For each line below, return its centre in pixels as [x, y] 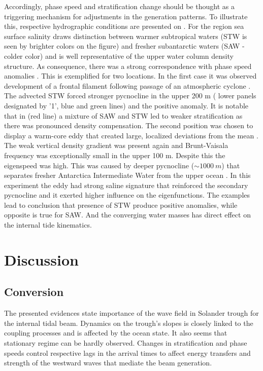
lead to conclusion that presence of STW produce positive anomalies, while [121, 205]
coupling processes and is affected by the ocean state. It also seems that [116, 333]
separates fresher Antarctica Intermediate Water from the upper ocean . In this [127, 175]
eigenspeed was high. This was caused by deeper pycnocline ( [99, 165]
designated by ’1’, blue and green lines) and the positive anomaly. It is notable [126, 105]
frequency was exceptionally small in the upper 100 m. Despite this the [115, 155]
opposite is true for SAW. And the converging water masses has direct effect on [127, 215]
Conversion [34, 292]
